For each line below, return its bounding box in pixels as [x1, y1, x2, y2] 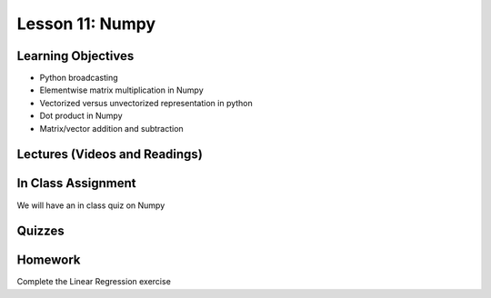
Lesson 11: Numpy [16, 14, 156, 34]
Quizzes [16, 223, 65, 239]
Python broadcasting [39, 73, 118, 84]
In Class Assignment [16, 175, 136, 191]
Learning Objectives [16, 48, 135, 64]
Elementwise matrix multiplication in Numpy [39, 84, 204, 95]
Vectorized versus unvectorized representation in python [39, 97, 254, 108]
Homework [16, 253, 81, 268]
